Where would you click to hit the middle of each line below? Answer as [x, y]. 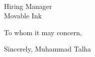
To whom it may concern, [43, 32]
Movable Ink [23, 16]
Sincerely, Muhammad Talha [48, 49]
